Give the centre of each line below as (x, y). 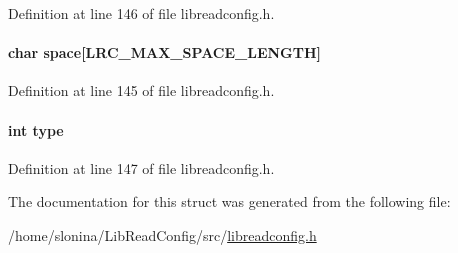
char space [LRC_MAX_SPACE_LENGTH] (165, 52)
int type (36, 129)
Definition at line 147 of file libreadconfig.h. (141, 167)
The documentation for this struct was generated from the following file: (229, 201)
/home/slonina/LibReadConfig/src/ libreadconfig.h (162, 234)
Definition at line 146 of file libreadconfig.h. (141, 13)
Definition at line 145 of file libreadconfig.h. (141, 90)
